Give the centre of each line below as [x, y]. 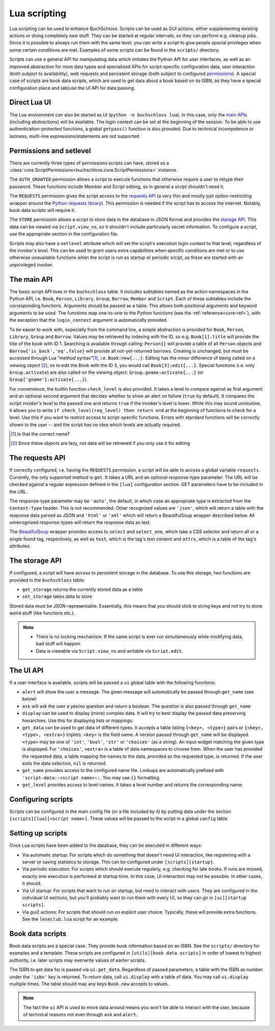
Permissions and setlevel [50, 151]
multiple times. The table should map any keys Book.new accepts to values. [89, 984]
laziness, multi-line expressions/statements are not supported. [75, 136]
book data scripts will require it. [43, 210]
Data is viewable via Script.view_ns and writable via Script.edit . [109, 651]
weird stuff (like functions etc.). [42, 613]
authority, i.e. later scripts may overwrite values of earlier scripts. [78, 960]
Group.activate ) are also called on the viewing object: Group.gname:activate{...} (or [106, 372]
